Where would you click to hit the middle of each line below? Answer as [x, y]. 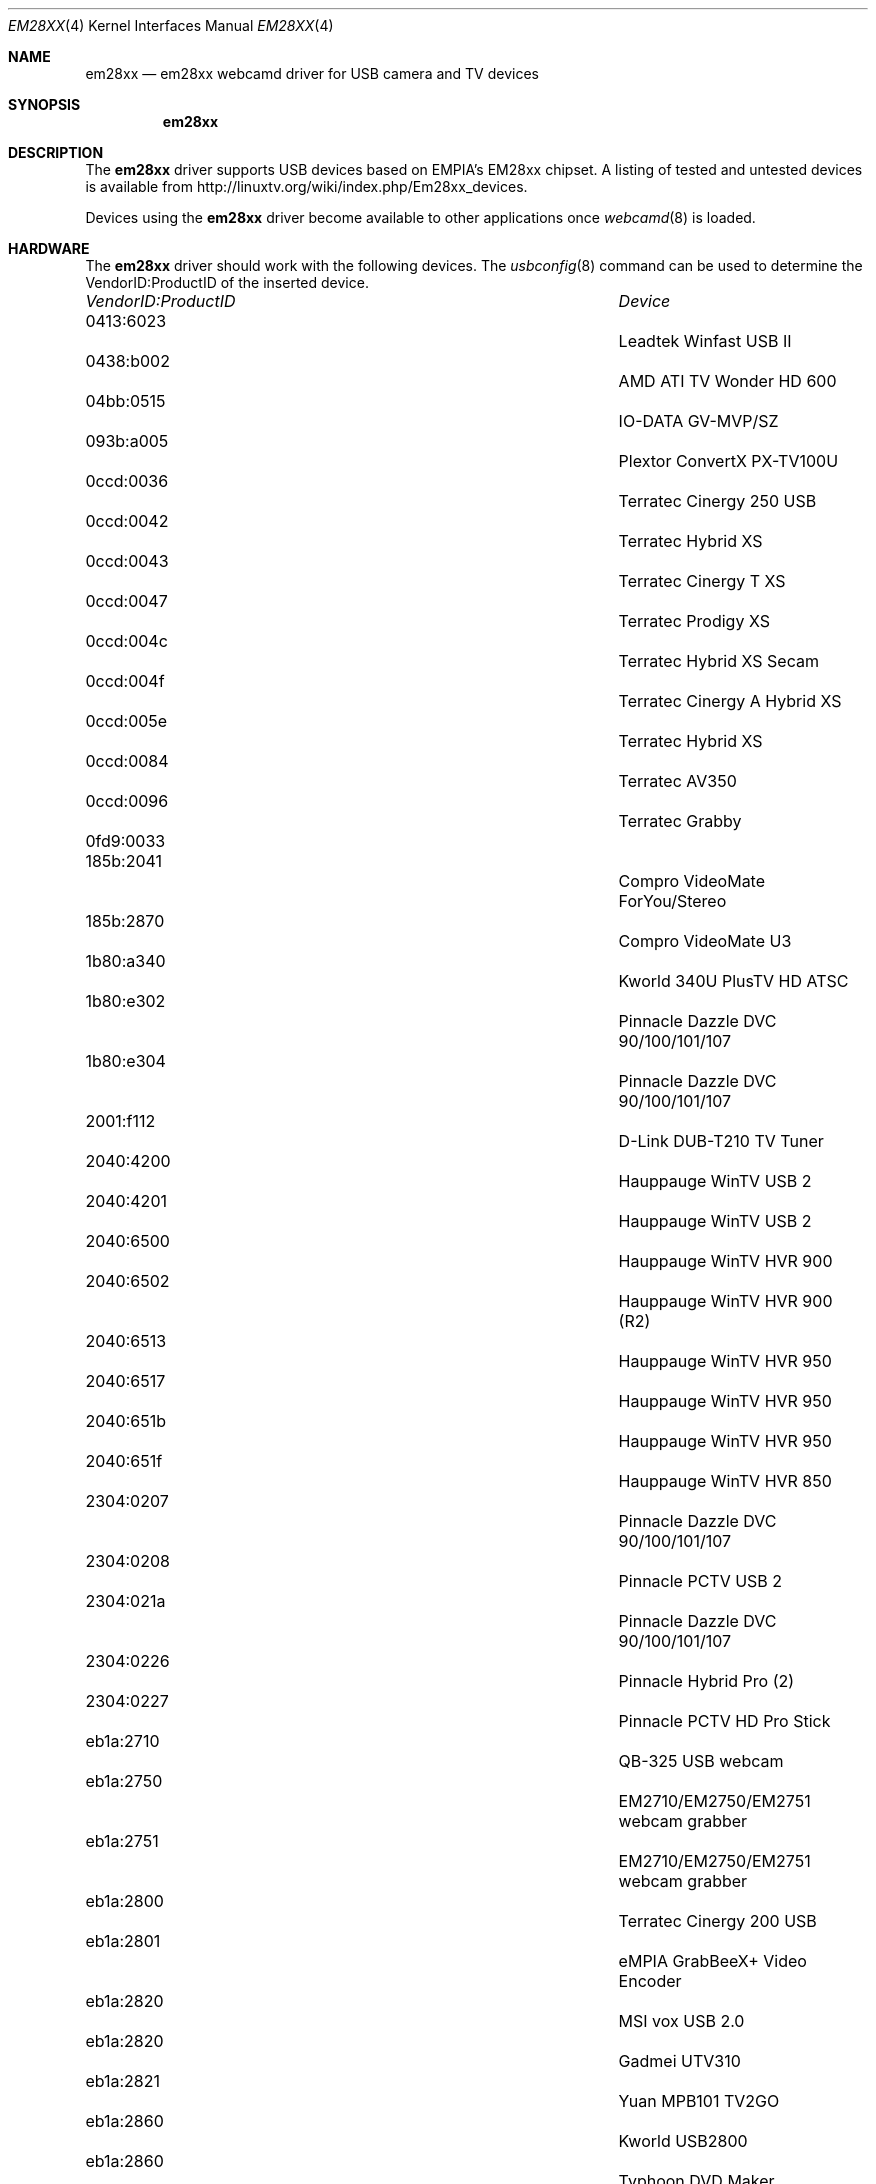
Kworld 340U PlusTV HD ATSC [733, 981]
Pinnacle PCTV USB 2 [700, 1581]
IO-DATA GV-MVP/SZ [698, 421]
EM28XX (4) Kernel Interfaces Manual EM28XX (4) [171, 25]
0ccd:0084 [127, 761]
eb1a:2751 [122, 1841]
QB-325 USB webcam [701, 1761]
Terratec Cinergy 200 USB [717, 1921]
